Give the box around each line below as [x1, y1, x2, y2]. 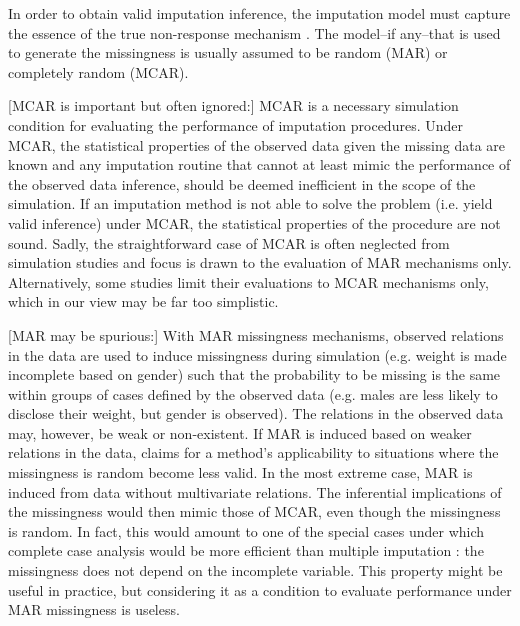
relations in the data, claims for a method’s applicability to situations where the [8, 442, 499, 463]
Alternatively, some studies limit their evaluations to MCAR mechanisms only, [8, 271, 489, 292]
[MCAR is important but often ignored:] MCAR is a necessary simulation [8, 95, 459, 116]
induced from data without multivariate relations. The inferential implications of [8, 481, 502, 502]
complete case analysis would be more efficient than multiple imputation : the [8, 540, 484, 561]
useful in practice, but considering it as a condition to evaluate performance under [8, 579, 512, 600]
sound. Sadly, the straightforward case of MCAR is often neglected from [8, 232, 450, 253]
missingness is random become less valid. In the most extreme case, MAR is [8, 462, 473, 483]
